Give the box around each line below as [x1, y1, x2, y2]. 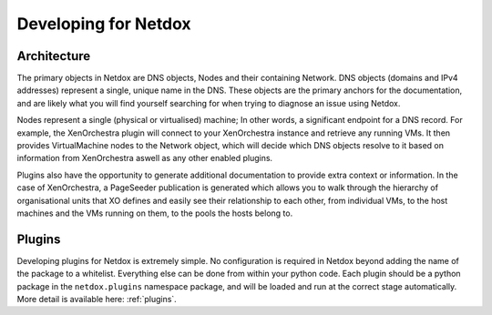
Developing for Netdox [16, 14, 191, 34]
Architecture [16, 48, 91, 64]
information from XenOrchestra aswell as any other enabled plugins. [16, 153, 273, 164]
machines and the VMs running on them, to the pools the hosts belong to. [16, 208, 293, 218]
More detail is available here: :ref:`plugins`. [16, 294, 177, 305]
